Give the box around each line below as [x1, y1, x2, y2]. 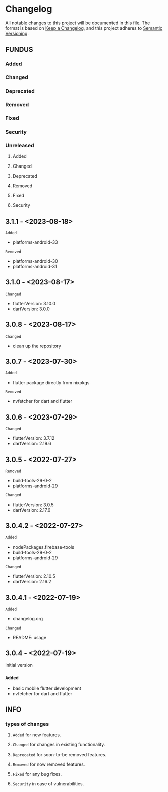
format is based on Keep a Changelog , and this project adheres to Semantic [5, 25, 163, 31]
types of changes [5, 721, 49, 728]
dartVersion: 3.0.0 [12, 306, 50, 312]
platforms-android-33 [12, 239, 58, 245]
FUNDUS [5, 45, 33, 54]
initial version [5, 662, 33, 669]
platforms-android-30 [12, 258, 58, 264]
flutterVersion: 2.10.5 [12, 573, 55, 579]
